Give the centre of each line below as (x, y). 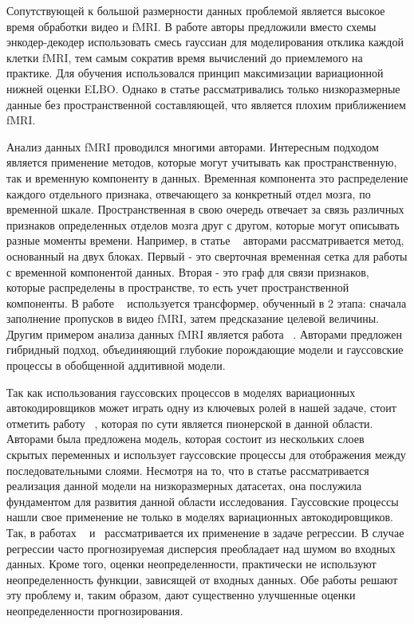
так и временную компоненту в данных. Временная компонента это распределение (207, 177)
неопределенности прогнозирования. (95, 610)
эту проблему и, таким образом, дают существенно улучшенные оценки (181, 595)
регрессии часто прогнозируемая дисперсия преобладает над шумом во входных (201, 548)
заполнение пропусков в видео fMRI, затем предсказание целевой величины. (193, 318)
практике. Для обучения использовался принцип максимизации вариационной (195, 73)
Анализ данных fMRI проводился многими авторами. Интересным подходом (193, 146)
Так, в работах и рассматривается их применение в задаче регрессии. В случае (205, 532)
